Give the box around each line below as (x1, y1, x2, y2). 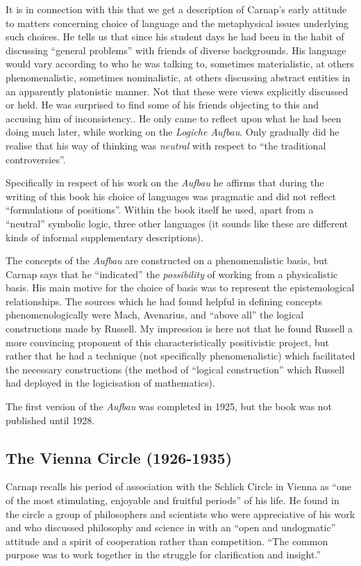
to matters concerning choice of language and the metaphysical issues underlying (6, 15, 349, 30)
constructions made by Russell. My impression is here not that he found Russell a (6, 321, 353, 336)
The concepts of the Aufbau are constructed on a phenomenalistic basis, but (6, 253, 328, 268)
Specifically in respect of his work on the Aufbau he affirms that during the (6, 175, 324, 190)
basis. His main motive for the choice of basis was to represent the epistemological (6, 280, 355, 295)
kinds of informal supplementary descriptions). (6, 229, 203, 244)
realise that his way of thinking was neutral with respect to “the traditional (6, 138, 326, 152)
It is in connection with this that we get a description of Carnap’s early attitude (6, 2, 347, 16)
